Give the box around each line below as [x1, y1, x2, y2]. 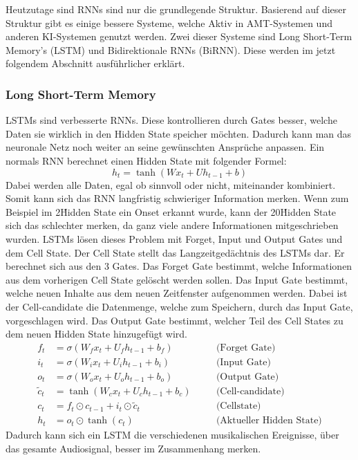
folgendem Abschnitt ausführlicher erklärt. [6, 56, 185, 71]
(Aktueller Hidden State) [216, 416, 322, 426]
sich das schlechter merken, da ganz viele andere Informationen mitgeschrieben [6, 218, 339, 232]
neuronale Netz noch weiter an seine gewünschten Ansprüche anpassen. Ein [6, 140, 325, 154]
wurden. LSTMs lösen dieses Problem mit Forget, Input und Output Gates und [6, 231, 343, 246]
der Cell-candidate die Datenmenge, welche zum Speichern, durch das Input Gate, [6, 299, 353, 313]
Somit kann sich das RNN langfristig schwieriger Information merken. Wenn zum [6, 191, 349, 205]
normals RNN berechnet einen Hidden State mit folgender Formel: [6, 153, 287, 167]
